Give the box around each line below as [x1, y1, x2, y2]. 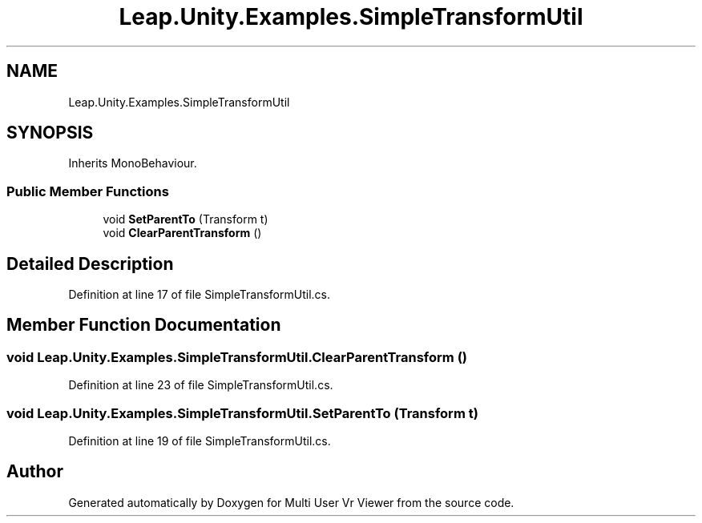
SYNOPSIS [6, 123, 94, 143]
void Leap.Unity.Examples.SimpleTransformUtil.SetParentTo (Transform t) [6, 404, 478, 421]
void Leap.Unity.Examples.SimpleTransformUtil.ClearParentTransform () [6, 348, 467, 365]
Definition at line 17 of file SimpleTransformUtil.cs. [68, 288, 330, 302]
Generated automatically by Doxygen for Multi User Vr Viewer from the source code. [68, 495, 514, 509]
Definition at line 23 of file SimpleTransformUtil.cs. [68, 378, 333, 392]
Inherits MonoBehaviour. [68, 156, 197, 171]
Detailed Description [6, 253, 174, 274]
